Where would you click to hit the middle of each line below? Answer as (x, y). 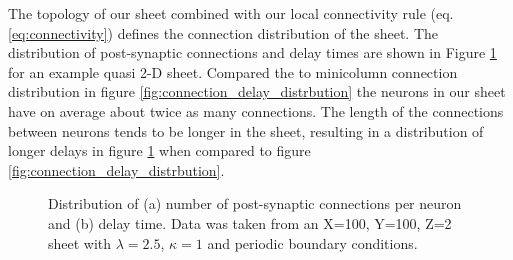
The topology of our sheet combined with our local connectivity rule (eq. (231, 13)
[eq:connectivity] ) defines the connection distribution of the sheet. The (223, 32)
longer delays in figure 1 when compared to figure (159, 150)
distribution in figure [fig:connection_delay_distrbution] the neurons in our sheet (257, 91)
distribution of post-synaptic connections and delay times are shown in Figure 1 (252, 52)
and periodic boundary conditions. (312, 242)
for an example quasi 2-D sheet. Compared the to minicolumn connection (233, 71)
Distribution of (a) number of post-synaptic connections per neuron (255, 203)
